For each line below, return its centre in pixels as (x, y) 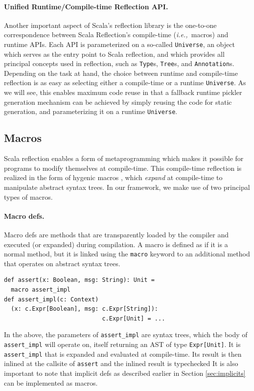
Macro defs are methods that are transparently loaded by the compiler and (116, 234)
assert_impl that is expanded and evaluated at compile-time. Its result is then (123, 354)
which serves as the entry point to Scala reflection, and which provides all (114, 54)
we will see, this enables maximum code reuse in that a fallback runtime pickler (123, 92)
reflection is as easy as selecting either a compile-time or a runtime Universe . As (125, 82)
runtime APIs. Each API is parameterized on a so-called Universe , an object (119, 44)
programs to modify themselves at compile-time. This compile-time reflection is (123, 168)
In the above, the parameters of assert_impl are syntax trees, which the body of (126, 334)
